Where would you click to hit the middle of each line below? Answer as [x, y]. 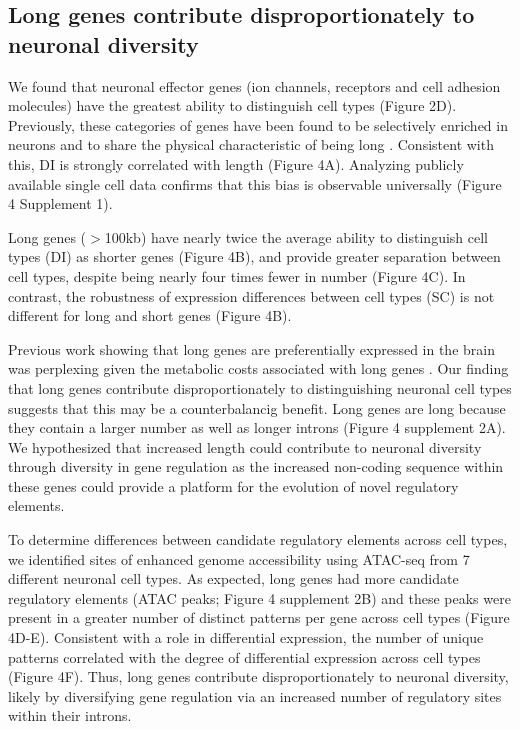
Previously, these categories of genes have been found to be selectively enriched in [258, 124]
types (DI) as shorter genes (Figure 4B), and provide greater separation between [254, 256]
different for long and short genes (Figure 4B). [150, 315]
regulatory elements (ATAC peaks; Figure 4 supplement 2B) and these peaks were [259, 597]
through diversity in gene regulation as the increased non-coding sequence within [256, 466]
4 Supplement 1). [60, 203]
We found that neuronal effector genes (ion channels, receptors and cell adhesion [254, 85]
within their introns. [70, 715]
